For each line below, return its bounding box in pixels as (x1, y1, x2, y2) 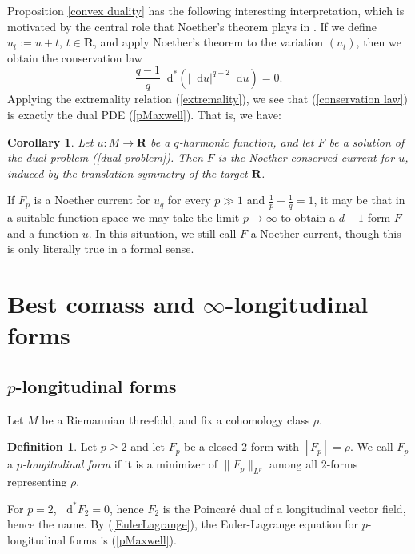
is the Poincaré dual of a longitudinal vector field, (162, 500, 406, 516)
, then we (356, 34, 401, 50)
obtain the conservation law (7, 49, 142, 66)
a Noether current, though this (250, 224, 401, 241)
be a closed (184, 438, 238, 455)
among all (269, 456, 317, 472)
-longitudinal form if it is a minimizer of (22, 456, 218, 472)
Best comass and (7, 287, 195, 320)
